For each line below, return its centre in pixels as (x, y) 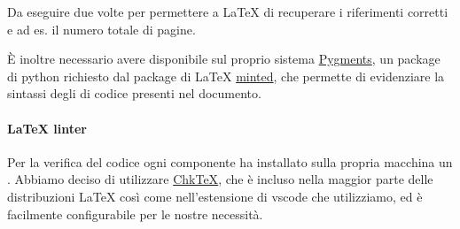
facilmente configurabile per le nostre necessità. (135, 214)
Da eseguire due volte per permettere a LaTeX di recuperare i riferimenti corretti (228, 11)
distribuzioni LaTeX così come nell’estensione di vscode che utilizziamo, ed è (215, 196)
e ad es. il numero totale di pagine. (101, 29)
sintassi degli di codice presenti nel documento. (134, 93)
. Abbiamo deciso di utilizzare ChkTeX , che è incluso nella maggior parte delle (220, 179)
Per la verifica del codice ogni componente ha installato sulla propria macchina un (230, 161)
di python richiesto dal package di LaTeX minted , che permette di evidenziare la (226, 76)
